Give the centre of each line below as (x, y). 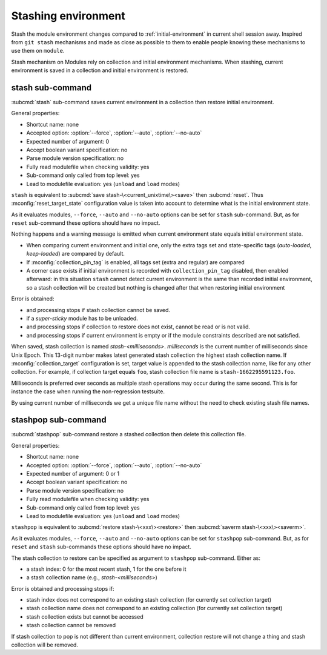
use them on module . (38, 51)
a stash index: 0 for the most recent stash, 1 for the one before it (107, 569)
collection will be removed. (45, 645)
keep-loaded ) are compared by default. (76, 254)
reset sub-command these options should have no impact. (86, 223)
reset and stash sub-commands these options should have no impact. (101, 547)
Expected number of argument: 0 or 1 (73, 473)
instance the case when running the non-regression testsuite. (88, 391)
